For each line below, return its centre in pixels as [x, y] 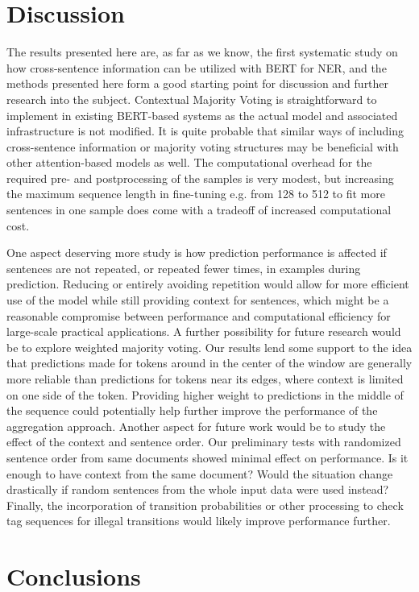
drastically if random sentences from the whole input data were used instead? [198, 489]
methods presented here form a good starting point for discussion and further [198, 83]
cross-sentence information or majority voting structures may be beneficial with [203, 146]
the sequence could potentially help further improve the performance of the [192, 410]
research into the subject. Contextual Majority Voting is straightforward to [192, 99]
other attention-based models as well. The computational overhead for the [189, 162]
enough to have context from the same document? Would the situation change [200, 473]
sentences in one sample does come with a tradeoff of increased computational [199, 210]
